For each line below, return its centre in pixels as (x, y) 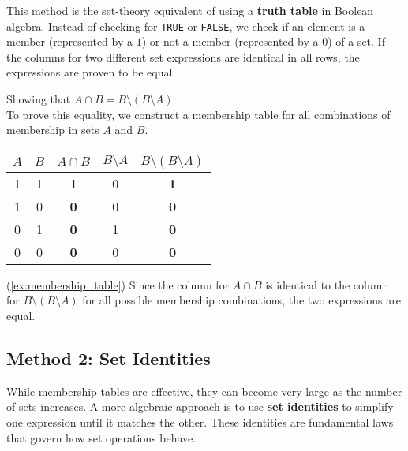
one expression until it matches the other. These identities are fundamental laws (200, 421)
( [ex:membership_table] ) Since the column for (118, 284)
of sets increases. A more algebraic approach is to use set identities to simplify (200, 406)
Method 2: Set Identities (109, 358)
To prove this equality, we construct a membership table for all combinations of (198, 114)
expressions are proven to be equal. (91, 72)
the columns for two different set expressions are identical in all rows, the (183, 56)
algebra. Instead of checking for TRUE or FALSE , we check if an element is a (186, 26)
